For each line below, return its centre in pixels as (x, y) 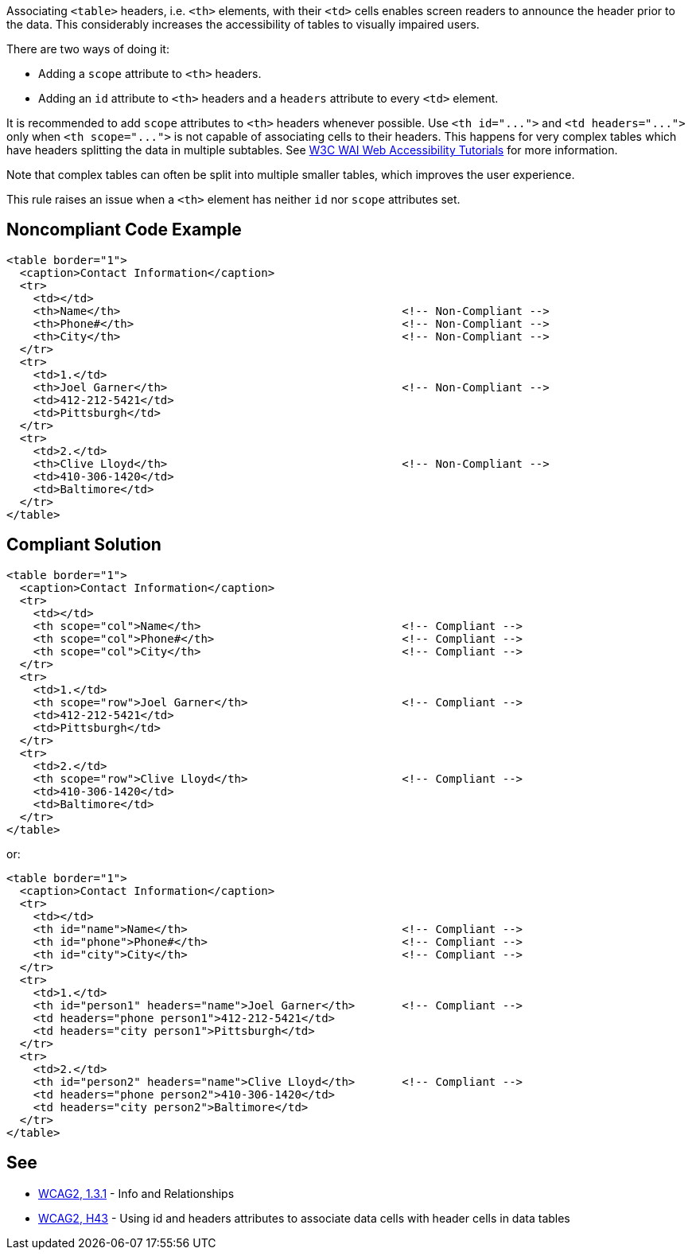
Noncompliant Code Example (124, 230)
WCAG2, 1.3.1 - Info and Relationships (136, 1193)
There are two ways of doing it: (88, 49)
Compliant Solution (84, 545)
